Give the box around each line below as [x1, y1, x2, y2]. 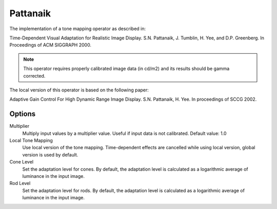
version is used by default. [22, 151, 78, 158]
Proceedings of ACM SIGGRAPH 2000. [9, 42, 92, 48]
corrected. [23, 73, 46, 79]
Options [9, 110, 36, 119]
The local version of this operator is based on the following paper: [9, 87, 149, 93]
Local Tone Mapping [9, 137, 53, 143]
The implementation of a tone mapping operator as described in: [9, 26, 146, 32]
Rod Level [9, 180, 31, 187]
